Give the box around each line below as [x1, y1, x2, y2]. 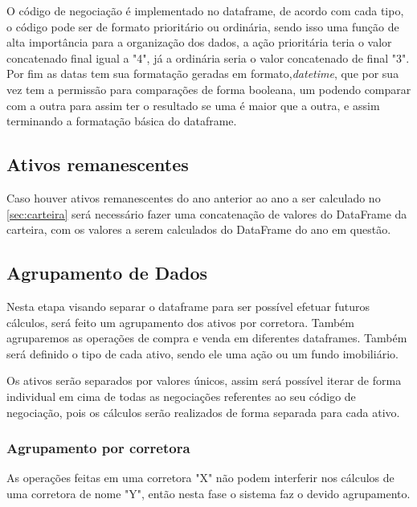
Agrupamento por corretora [6, 438, 190, 458]
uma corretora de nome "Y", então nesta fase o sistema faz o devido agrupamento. [6, 485, 411, 501]
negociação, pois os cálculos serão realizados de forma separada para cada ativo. [6, 403, 400, 420]
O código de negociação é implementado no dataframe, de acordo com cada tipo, [6, 2, 404, 18]
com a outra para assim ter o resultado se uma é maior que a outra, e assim [6, 96, 380, 113]
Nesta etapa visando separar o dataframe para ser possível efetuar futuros [6, 297, 370, 314]
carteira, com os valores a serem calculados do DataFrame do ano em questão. [6, 221, 391, 238]
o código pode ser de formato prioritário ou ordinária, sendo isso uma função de [6, 18, 399, 35]
